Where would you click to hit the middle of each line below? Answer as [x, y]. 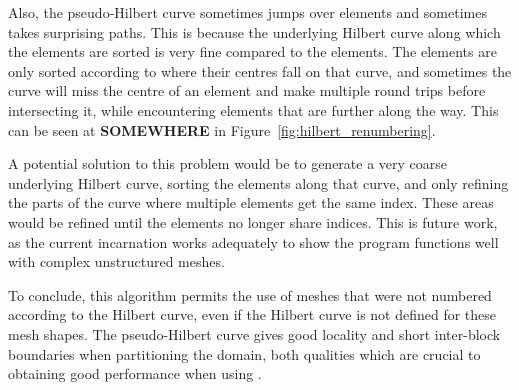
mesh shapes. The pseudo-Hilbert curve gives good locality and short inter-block [254, 333]
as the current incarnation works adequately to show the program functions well [253, 241]
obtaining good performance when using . [135, 373]
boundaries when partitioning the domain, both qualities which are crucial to [244, 353]
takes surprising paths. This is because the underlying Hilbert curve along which [254, 31]
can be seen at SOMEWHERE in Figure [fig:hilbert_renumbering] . [222, 129]
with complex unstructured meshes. [116, 261]
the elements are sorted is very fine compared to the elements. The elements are [252, 51]
